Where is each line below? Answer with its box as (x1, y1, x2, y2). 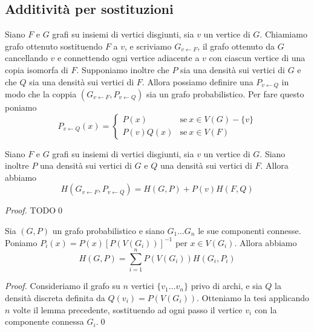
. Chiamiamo (260, 28, 307, 41)
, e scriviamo (125, 39, 172, 52)
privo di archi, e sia (191, 279, 263, 292)
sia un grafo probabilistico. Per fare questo (146, 88, 304, 100)
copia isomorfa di (5, 63, 68, 76)
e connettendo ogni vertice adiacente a (57, 51, 200, 64)
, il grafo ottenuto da (197, 39, 275, 52)
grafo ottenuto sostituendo (5, 39, 103, 52)
